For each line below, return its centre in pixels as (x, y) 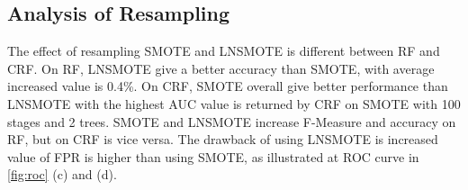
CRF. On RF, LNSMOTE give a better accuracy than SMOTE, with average (221, 68)
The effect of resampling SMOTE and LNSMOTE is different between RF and (224, 51)
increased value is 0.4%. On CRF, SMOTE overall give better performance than (228, 86)
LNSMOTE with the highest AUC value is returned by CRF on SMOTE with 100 (234, 103)
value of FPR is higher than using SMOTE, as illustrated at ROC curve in (213, 156)
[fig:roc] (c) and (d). (62, 174)
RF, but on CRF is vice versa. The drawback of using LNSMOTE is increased (223, 139)
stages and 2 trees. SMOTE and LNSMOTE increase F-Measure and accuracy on (232, 121)
